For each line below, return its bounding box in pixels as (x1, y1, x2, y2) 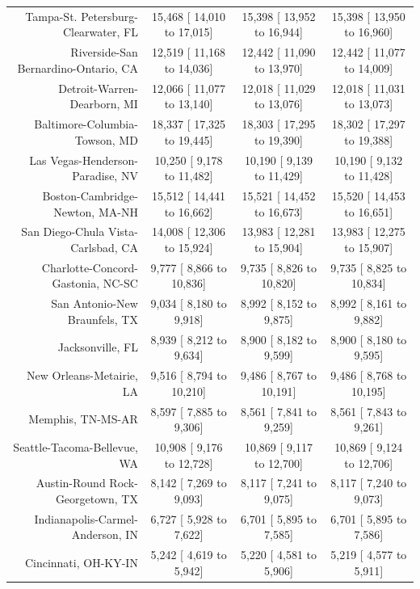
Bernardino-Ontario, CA (17, 59, 138, 76)
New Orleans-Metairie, (27, 367, 138, 384)
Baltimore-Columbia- (34, 116, 138, 133)
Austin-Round (36, 474, 106, 491)
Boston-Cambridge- (42, 187, 138, 204)
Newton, (53, 203, 95, 220)
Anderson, (71, 526, 122, 543)
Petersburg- (81, 7, 138, 24)
